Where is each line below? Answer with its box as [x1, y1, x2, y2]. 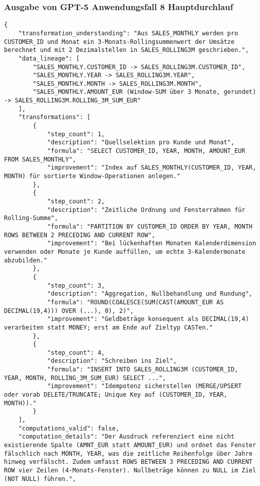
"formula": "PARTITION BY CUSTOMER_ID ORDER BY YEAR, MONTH [47, 223, 252, 230]
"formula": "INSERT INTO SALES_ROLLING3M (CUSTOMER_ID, [47, 366, 238, 373]
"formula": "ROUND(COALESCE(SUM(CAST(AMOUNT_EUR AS [47, 298, 224, 306]
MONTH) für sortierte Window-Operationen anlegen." [4, 173, 181, 180]
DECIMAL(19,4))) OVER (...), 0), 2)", [4, 307, 134, 314]
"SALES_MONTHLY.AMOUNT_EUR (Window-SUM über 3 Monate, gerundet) [33, 88, 256, 96]
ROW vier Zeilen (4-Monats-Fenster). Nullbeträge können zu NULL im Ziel [4, 467, 256, 474]
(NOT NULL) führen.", [4, 475, 76, 482]
